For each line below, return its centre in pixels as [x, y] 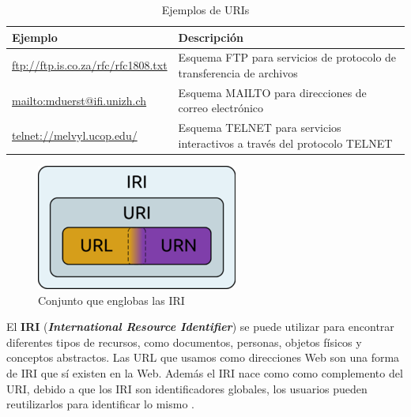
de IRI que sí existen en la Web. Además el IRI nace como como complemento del [205, 372]
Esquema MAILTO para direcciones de [272, 92]
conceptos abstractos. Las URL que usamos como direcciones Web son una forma [203, 357]
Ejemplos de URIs [205, 9]
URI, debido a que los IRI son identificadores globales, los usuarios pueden [187, 388]
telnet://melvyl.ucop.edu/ [75, 135]
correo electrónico [221, 108]
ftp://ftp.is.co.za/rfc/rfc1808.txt [90, 65]
